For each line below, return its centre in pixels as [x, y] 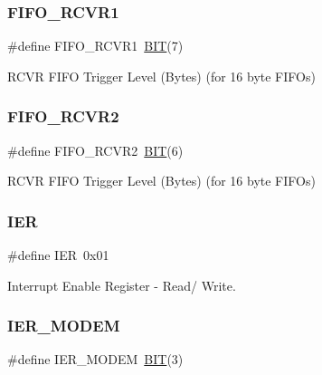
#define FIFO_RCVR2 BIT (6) [95, 150]
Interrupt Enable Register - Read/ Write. [122, 285]
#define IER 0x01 [58, 255]
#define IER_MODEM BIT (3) [95, 359]
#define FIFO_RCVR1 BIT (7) [95, 46]
